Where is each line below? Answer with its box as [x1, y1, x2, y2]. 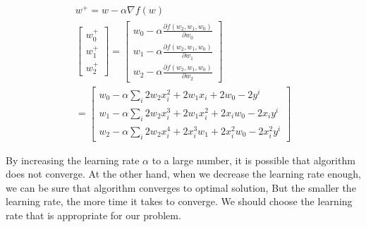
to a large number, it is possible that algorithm [152, 152, 355, 167]
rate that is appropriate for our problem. [6, 208, 181, 223]
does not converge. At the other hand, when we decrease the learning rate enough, [6, 166, 361, 181]
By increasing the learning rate [6, 152, 140, 167]
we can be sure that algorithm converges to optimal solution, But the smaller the [6, 180, 356, 195]
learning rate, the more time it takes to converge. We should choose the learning [6, 194, 353, 209]
